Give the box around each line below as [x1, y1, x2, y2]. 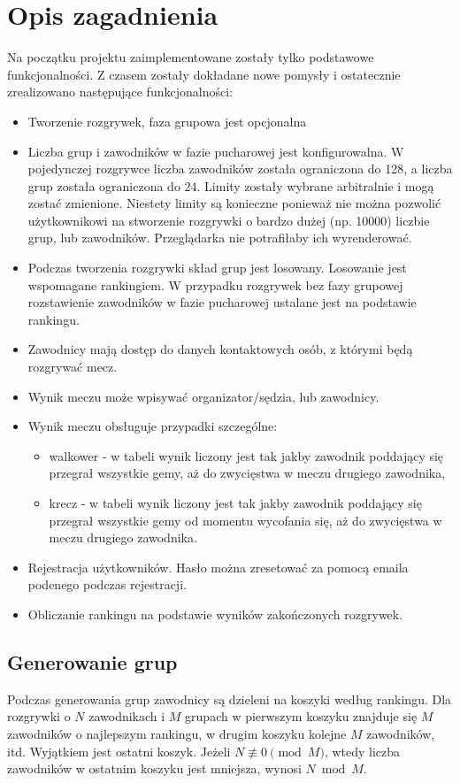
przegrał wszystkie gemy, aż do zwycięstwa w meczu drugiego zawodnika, [49, 464, 446, 482]
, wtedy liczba [324, 741, 401, 760]
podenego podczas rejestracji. [27, 575, 187, 594]
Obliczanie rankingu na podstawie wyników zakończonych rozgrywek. [27, 604, 403, 623]
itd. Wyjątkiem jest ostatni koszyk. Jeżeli [7, 741, 231, 760]
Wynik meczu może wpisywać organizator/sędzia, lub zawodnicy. [27, 387, 379, 405]
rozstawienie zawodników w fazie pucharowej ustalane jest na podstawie [27, 293, 417, 311]
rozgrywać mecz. [27, 357, 118, 376]
